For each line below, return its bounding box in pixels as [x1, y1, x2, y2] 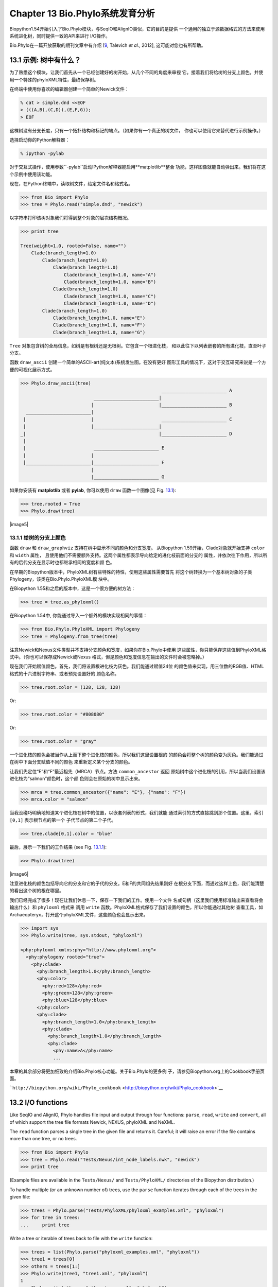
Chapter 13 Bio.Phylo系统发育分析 [9, 8, 155, 19]
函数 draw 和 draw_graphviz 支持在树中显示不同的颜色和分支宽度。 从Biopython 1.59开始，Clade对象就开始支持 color [9, 545, 265, 551]
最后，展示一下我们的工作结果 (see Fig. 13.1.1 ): [9, 844, 107, 850]
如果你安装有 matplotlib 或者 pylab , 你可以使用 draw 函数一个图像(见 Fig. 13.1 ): [9, 487, 176, 493]
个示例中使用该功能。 [9, 171, 55, 177]
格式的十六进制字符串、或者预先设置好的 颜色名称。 [9, 670, 119, 676]
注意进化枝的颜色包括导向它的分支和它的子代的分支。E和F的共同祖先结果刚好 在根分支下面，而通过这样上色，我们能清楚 [9, 880, 265, 886]
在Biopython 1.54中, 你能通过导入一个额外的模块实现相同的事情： [9, 613, 148, 619]
